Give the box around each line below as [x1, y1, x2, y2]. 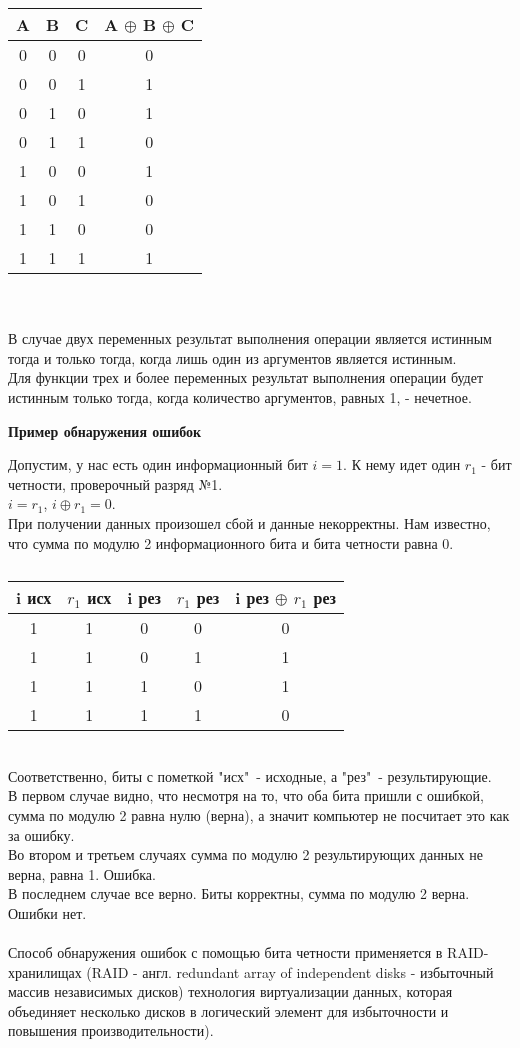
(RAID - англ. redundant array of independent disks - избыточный [86, 961, 494, 982]
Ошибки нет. [8, 902, 87, 923]
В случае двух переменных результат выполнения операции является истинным [8, 328, 492, 349]
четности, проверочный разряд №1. [8, 473, 223, 494]
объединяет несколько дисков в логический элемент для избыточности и [8, 1000, 449, 1021]
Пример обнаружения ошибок [8, 420, 202, 441]
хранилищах [8, 961, 82, 982]
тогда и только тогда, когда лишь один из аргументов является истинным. [8, 347, 457, 368]
